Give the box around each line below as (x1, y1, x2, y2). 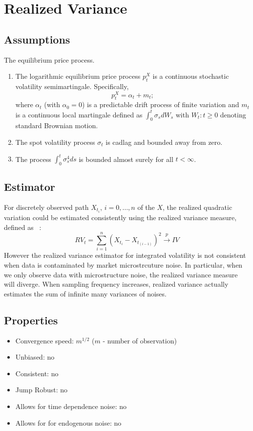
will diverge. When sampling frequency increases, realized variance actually (4, 279, 229, 289)
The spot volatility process (15, 136, 95, 147)
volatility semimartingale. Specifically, (15, 81, 129, 91)
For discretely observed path (4, 202, 89, 212)
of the (137, 202, 155, 212)
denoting (220, 109, 246, 119)
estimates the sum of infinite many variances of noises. (4, 288, 167, 298)
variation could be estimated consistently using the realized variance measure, (4, 212, 237, 223)
